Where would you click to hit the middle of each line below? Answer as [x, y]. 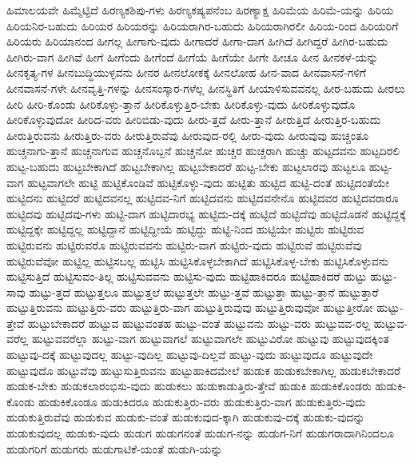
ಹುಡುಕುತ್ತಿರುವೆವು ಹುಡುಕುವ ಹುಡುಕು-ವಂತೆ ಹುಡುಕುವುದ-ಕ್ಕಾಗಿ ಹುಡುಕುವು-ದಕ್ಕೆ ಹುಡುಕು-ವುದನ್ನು [186, 417]
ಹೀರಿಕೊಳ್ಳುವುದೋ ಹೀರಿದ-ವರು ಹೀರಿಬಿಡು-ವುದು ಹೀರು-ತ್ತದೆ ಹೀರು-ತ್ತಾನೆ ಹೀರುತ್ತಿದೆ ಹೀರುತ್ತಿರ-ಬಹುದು [194, 120]
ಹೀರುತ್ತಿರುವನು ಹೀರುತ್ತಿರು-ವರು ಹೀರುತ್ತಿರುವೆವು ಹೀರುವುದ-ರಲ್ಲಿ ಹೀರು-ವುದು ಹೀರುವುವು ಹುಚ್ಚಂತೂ [188, 135]
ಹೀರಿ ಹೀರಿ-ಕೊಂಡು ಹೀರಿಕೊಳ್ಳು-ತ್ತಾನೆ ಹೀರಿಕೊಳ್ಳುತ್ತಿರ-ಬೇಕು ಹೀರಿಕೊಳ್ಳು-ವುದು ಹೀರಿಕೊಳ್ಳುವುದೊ [181, 104]
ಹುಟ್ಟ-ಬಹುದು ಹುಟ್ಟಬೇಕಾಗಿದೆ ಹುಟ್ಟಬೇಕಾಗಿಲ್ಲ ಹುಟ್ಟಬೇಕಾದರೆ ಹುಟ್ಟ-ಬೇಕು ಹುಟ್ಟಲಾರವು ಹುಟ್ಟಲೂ [186, 166]
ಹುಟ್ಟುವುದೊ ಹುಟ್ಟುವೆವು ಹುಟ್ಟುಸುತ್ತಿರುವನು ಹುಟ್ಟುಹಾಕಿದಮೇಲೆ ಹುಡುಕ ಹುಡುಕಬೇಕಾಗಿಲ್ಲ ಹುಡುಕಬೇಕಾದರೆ [203, 370]
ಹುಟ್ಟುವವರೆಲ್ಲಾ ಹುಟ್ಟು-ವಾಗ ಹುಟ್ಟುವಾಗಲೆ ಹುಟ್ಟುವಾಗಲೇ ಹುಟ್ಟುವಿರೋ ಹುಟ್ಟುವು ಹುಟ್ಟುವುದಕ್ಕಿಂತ [210, 339]
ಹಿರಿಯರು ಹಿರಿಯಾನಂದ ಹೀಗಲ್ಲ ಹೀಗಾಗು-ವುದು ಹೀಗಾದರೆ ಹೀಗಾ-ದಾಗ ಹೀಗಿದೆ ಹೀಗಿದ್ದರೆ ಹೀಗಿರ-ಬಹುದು [197, 41]
